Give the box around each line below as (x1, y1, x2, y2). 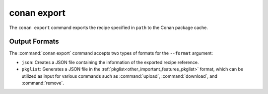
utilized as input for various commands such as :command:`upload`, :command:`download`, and (21, 73, 218, 79)
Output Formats (9, 37, 59, 46)
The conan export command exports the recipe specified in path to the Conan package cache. (9, 25, 208, 31)
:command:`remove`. (21, 80, 65, 86)
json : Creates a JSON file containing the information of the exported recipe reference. (21, 59, 199, 65)
